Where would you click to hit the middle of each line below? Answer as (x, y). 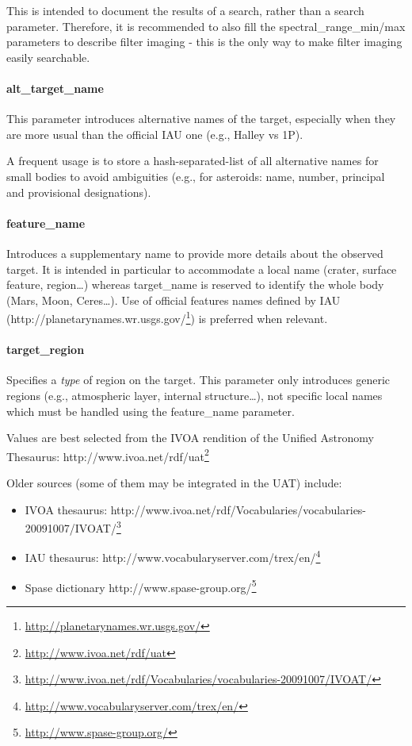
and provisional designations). (79, 192)
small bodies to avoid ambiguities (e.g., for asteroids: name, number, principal (196, 176)
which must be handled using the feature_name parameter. (151, 411)
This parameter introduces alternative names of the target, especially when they (201, 119)
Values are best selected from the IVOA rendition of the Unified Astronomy (191, 438)
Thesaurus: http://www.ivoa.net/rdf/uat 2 (108, 455)
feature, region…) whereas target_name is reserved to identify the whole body (195, 285)
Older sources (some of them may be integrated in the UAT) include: (174, 482)
